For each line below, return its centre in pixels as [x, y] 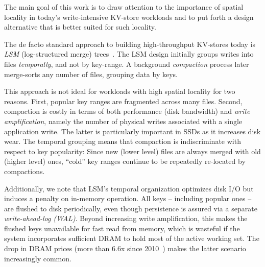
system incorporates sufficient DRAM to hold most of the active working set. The [132, 238]
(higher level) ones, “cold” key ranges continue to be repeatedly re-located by [125, 161]
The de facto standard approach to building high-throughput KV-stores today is [130, 44]
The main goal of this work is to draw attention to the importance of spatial [124, 7]
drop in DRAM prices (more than [57, 248]
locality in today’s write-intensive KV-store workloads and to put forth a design [129, 17]
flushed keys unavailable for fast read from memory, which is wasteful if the [122, 228]
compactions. [25, 171]
